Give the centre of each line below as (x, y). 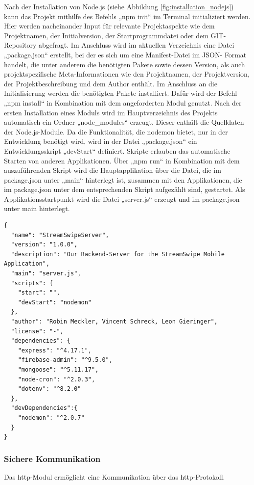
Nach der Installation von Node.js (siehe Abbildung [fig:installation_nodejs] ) (119, 6)
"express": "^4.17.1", (55, 350)
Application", (27, 264)
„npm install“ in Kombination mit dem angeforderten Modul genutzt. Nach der (123, 102)
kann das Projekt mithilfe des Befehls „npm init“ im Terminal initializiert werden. (127, 16)
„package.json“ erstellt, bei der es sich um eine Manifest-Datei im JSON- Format (125, 54)
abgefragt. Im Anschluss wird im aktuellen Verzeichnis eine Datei (137, 45)
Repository (20, 45)
